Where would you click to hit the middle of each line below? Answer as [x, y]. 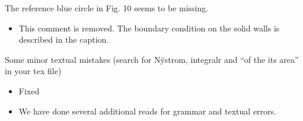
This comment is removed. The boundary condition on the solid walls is [149, 28]
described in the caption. [64, 39]
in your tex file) [33, 71]
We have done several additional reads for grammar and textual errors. [147, 111]
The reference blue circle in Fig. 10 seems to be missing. [107, 8]
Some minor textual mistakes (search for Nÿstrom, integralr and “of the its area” [152, 59]
